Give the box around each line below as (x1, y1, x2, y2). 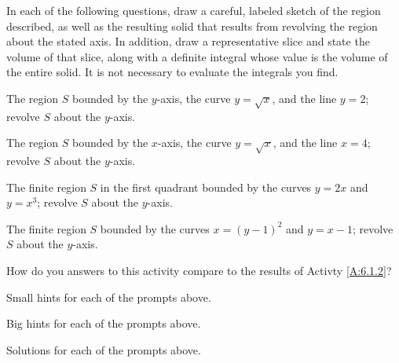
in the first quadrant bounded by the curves (100, 178, 312, 195)
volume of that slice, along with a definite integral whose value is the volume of (6, 48, 388, 64)
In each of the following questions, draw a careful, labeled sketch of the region (6, 2, 381, 18)
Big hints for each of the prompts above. (6, 315, 201, 332)
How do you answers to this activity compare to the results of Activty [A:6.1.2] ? (6, 262, 392, 279)
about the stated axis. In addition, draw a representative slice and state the (6, 33, 370, 49)
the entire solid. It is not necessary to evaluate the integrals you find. (6, 64, 339, 80)
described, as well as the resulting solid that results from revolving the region (6, 17, 378, 34)
